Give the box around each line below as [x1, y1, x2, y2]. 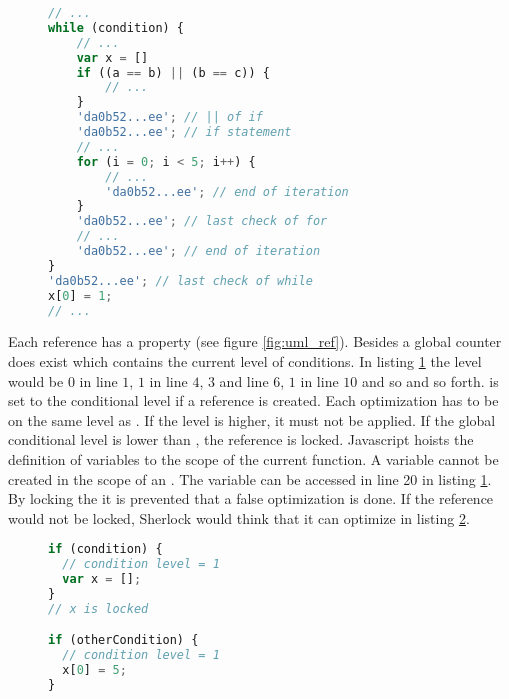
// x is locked [48, 601, 149, 616]
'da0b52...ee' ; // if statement [76, 125, 292, 139]
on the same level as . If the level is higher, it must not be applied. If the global [8, 409, 496, 430]
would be [8, 370, 64, 391]
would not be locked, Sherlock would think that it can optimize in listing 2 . [8, 507, 470, 528]
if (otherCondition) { [48, 633, 199, 648]
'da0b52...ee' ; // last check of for [76, 214, 328, 229]
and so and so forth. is [361, 370, 499, 391]
